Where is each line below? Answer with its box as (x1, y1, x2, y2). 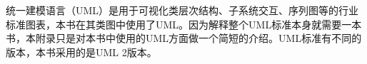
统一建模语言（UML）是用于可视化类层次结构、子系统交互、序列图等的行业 (6, 3, 359, 17)
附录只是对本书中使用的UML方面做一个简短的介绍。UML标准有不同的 (35, 31, 362, 46)
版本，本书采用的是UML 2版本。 (6, 44, 157, 59)
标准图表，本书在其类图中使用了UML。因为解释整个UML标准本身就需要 (6, 16, 342, 31)
